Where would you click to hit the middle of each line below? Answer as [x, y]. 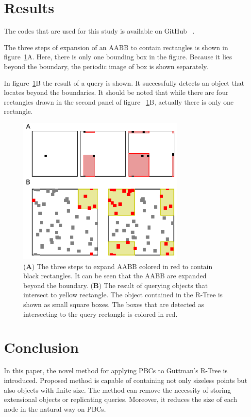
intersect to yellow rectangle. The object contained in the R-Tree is [123, 295]
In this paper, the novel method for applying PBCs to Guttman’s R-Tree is [116, 371]
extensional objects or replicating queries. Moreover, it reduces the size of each [121, 399]
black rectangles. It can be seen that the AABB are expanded [115, 276]
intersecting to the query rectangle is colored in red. [100, 314]
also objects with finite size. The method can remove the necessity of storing [117, 390]
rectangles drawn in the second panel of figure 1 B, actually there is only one [119, 101]
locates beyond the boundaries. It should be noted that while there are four [116, 92]
